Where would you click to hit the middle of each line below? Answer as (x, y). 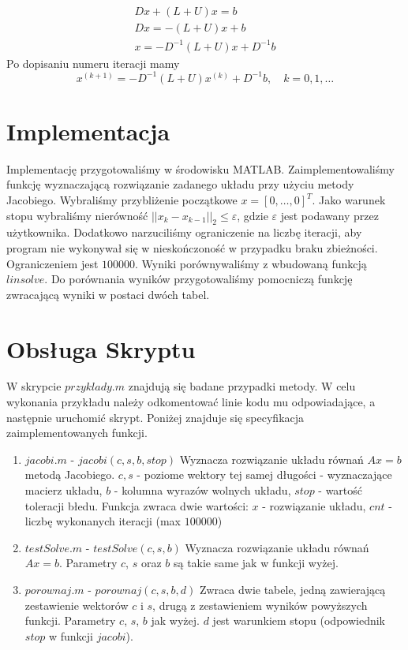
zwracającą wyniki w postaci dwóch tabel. (108, 294)
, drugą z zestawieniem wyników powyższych (260, 605)
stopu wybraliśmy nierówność (77, 215)
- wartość (341, 490)
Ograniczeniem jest (52, 263)
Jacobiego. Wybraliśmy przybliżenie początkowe (122, 200)
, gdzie (253, 215)
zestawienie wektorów (77, 605)
